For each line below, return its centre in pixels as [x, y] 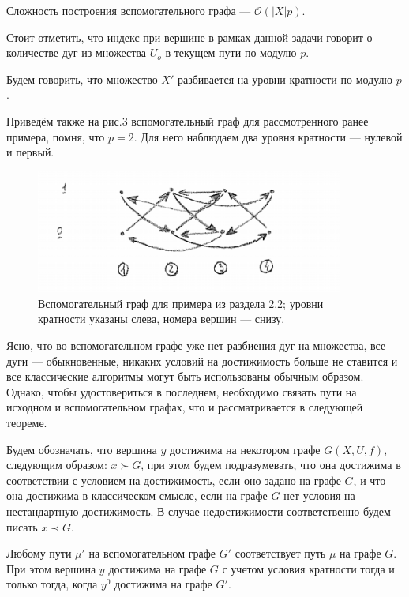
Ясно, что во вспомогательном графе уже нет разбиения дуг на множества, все [196, 345]
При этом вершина [51, 568]
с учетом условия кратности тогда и [308, 568]
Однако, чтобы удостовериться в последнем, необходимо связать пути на [182, 391]
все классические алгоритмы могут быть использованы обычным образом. [185, 376]
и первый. [30, 152]
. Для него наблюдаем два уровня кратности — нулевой [268, 136]
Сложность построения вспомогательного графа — [129, 10]
